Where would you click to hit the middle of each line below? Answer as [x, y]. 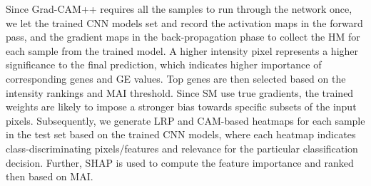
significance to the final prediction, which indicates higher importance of [164, 64]
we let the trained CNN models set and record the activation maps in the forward [184, 22]
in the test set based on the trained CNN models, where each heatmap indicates [181, 134]
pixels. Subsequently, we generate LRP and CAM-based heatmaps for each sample [185, 120]
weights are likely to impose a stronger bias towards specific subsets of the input [181, 107]
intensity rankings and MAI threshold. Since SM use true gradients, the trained [180, 92]
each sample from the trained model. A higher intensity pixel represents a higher [182, 50]
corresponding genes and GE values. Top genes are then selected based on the [176, 78]
